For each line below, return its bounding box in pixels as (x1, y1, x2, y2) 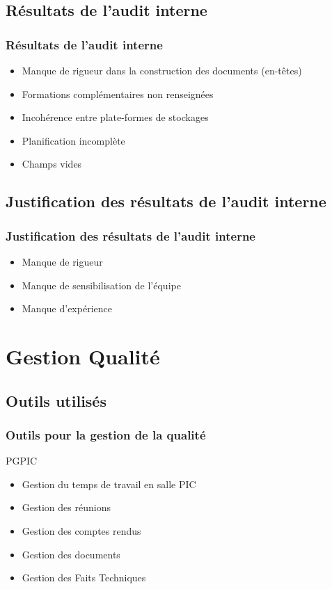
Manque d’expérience (22, 301, 112, 316)
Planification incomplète (22, 133, 125, 147)
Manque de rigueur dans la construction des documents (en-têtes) (22, 63, 302, 77)
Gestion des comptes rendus (22, 523, 141, 538)
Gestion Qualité (6, 341, 160, 370)
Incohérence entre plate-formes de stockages (22, 110, 209, 124)
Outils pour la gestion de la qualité (6, 426, 206, 443)
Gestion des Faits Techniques (22, 570, 146, 585)
